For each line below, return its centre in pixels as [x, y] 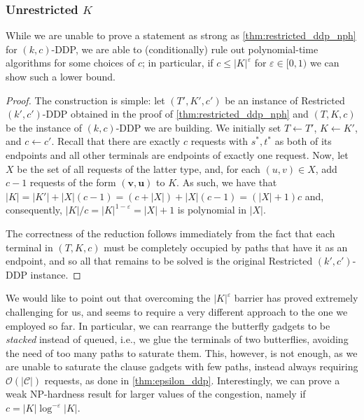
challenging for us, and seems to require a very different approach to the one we [177, 311]
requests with [219, 141]
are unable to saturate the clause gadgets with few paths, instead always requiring [182, 366]
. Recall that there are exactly [116, 141]
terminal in [29, 247]
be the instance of [44, 127]
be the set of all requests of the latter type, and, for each [139, 168]
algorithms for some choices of [70, 63]
